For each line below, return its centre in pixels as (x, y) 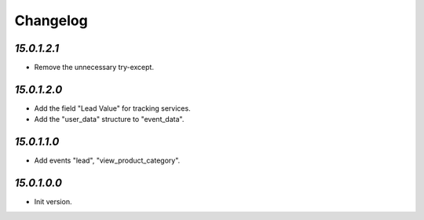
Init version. (53, 202)
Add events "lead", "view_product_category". (107, 160)
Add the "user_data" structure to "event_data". (109, 119)
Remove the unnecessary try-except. (94, 68)
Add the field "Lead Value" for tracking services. (113, 108)
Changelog (51, 20)
